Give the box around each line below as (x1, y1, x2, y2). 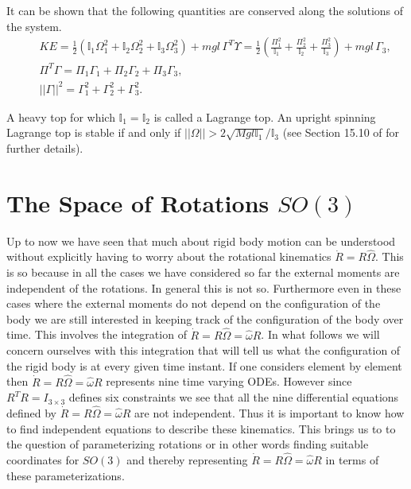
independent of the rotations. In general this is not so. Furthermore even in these (6, 279, 401, 296)
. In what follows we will (261, 326, 380, 343)
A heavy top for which (6, 108, 115, 125)
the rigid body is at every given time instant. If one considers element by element (6, 357, 402, 374)
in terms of (325, 452, 379, 468)
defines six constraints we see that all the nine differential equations (68, 389, 399, 406)
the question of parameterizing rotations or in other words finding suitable (6, 436, 369, 452)
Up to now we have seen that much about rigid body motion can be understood (6, 232, 396, 249)
